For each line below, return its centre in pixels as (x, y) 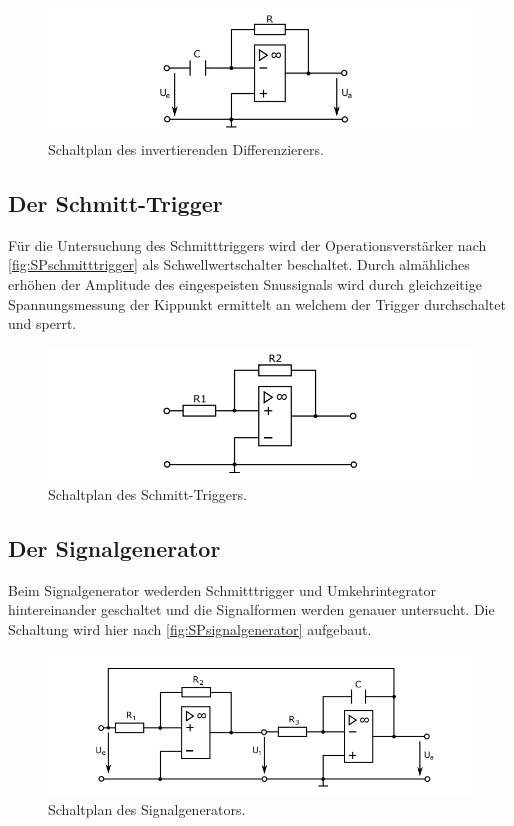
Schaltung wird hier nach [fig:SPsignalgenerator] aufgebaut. (190, 628)
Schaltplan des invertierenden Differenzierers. (186, 148)
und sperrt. (42, 323)
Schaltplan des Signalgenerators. (147, 808)
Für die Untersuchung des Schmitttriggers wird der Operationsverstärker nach (247, 244)
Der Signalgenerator (114, 547)
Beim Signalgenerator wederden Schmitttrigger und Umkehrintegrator (222, 589)
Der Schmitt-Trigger (115, 202)
